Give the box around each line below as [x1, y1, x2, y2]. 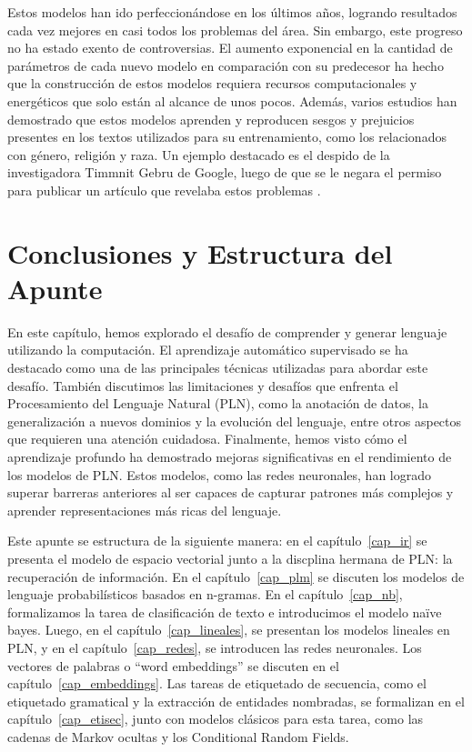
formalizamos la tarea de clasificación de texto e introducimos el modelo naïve [7, 602, 442, 621]
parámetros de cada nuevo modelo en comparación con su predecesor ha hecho [7, 55, 444, 75]
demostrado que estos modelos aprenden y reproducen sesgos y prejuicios [7, 109, 415, 128]
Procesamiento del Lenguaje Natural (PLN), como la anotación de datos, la [7, 394, 429, 413]
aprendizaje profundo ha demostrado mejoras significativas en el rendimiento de [7, 447, 452, 466]
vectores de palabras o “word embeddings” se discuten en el [7, 656, 339, 675]
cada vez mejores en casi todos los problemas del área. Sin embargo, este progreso [7, 20, 463, 39]
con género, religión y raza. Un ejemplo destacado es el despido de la [7, 145, 390, 164]
